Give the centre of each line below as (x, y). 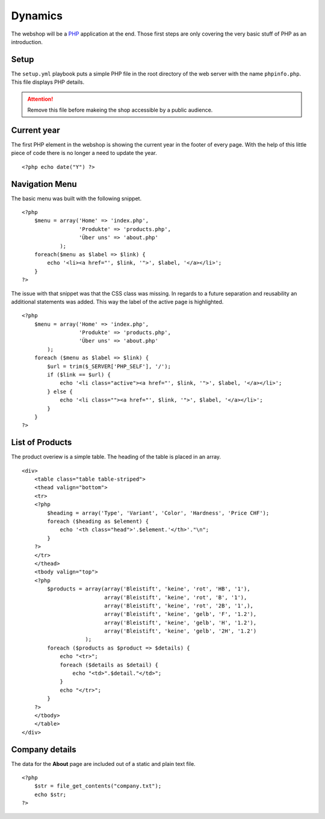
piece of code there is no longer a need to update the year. (84, 153)
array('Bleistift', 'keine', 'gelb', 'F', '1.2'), (181, 614)
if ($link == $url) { (79, 375)
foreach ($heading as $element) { (98, 521)
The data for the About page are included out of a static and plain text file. (103, 764)
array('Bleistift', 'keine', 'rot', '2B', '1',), (179, 606)
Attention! (40, 99)
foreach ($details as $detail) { (109, 665)
